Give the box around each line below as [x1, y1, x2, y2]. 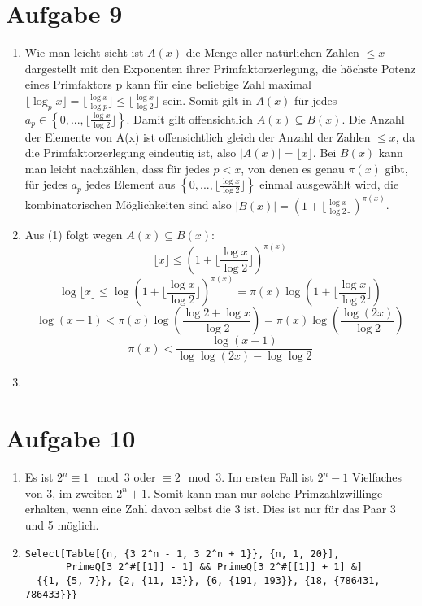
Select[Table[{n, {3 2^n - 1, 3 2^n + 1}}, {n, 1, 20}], [24, 547, 340, 560]
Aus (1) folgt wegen [24, 225, 123, 242]
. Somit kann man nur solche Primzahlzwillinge [146, 484, 383, 501]
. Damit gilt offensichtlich [126, 110, 253, 127]
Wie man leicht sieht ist [24, 44, 144, 61]
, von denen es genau [241, 159, 345, 177]
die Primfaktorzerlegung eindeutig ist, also [24, 144, 237, 161]
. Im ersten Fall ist [221, 469, 314, 486]
